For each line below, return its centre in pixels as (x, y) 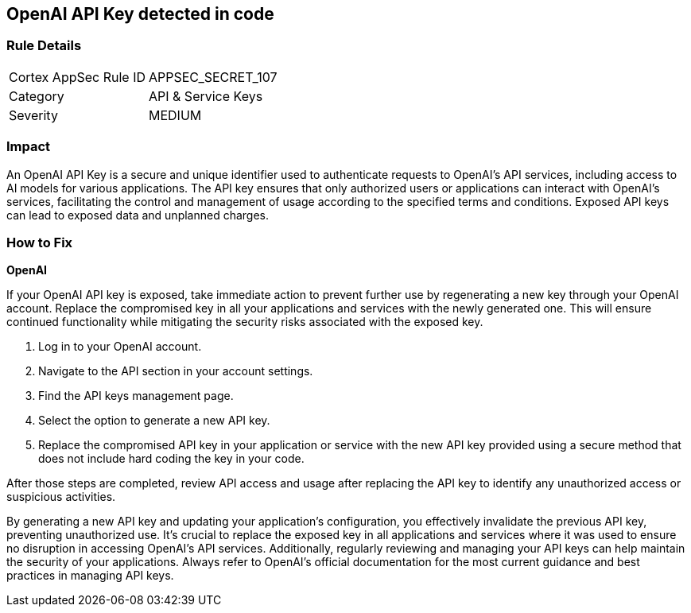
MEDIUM (175, 115)
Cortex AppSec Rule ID (78, 77)
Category (37, 96)
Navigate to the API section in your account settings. (176, 371)
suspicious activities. (61, 497)
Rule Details (44, 46)
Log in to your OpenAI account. (120, 347)
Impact (29, 147)
